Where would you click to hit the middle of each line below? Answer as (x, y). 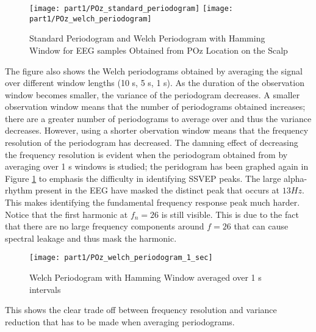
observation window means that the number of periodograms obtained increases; (155, 106)
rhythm (19, 190)
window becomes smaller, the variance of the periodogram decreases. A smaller (153, 94)
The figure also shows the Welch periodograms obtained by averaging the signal (154, 70)
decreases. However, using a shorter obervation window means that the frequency (157, 130)
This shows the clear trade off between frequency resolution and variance (141, 310)
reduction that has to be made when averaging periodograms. (120, 321)
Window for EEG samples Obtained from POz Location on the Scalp (159, 50)
